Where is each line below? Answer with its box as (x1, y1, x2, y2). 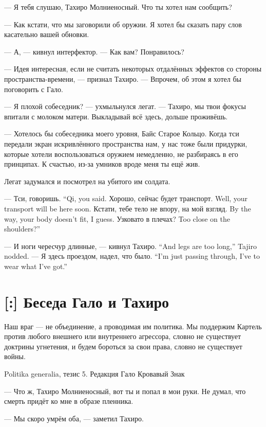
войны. (4, 351, 26, 362)
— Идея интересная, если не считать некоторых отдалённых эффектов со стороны (4, 63, 262, 74)
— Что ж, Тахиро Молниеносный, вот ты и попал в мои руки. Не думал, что (4, 385, 246, 396)
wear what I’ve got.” (4, 260, 67, 271)
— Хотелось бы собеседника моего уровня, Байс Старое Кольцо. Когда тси (4, 128, 239, 139)
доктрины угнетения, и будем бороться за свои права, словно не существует (4, 341, 242, 351)
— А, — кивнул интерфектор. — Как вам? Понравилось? (4, 46, 184, 57)
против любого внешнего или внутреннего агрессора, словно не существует (4, 331, 241, 342)
